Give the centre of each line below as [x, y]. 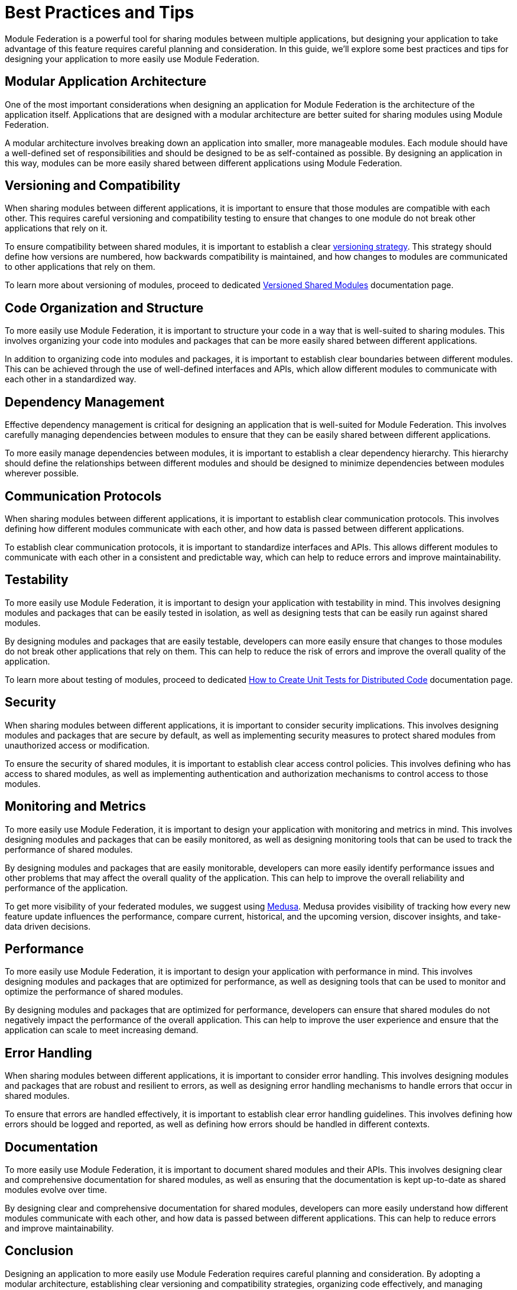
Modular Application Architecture [106, 82]
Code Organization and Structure [104, 308]
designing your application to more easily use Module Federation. [132, 59]
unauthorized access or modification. [77, 745]
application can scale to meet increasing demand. [102, 1030]
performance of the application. [66, 888]
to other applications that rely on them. [80, 267]
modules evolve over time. [56, 1190]
